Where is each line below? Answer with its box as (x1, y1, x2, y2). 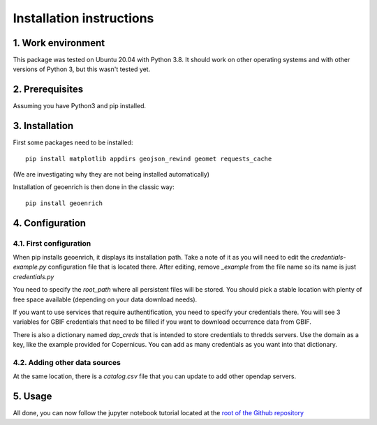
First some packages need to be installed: (13, 138, 133, 147)
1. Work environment (13, 37, 105, 49)
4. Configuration (13, 217, 87, 229)
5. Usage (13, 391, 52, 403)
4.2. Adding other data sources (13, 357, 121, 367)
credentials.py (13, 272, 54, 281)
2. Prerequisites (13, 84, 84, 96)
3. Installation (13, 120, 74, 132)
